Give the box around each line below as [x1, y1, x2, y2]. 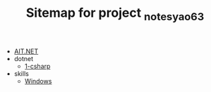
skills [13, 69, 30, 78]
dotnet [13, 54, 34, 63]
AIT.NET [13, 47, 39, 55]
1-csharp [24, 62, 51, 70]
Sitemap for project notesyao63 [25, 5, 205, 23]
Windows [24, 77, 52, 85]
